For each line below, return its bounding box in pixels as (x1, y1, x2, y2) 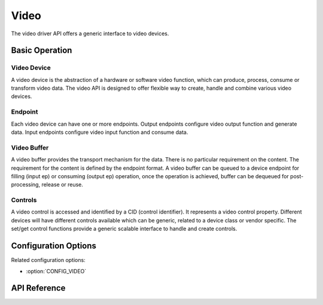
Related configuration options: (11, 257, 86, 264)
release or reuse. (41, 181, 84, 188)
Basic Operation (11, 45, 72, 56)
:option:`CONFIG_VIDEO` (26, 267, 87, 274)
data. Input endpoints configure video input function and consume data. (11, 129, 188, 136)
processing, (11, 181, 41, 188)
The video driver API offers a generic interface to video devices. (11, 30, 169, 37)
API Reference (11, 283, 66, 293)
